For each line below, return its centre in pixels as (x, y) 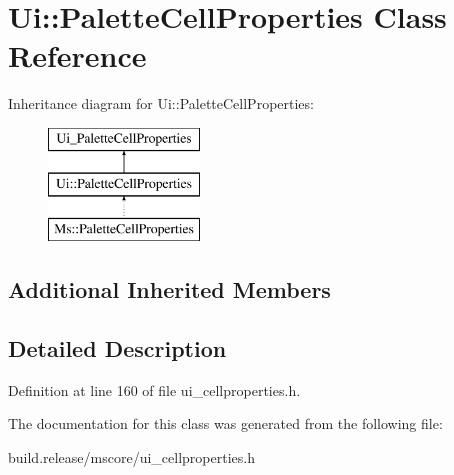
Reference (77, 55)
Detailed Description (117, 348)
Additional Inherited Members (169, 289)
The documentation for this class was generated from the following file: (225, 423)
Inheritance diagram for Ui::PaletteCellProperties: (161, 103)
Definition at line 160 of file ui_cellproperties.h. (154, 389)
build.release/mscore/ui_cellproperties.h (131, 457)
